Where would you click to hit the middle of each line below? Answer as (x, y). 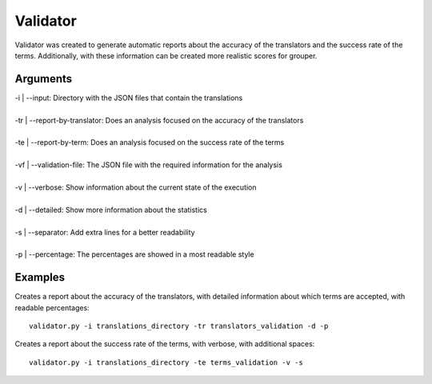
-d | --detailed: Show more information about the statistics (111, 210)
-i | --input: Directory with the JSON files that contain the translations (129, 98)
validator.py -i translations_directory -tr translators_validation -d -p (179, 326)
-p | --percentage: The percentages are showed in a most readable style (135, 254)
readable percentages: (52, 307)
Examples (40, 277)
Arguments (44, 79)
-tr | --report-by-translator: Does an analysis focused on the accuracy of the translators (159, 120)
